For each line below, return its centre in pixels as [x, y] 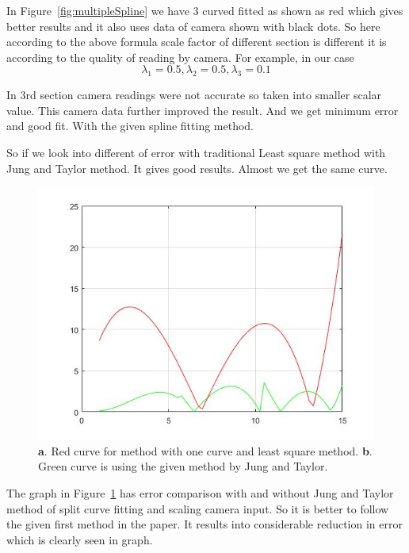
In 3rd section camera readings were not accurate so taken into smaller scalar [194, 95]
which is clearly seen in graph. [80, 539]
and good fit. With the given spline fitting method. [130, 126]
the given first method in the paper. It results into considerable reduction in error [204, 524]
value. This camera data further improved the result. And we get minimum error [203, 110]
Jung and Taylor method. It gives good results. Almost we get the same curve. [197, 168]
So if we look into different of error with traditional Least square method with [196, 152]
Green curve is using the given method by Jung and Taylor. [183, 466]
